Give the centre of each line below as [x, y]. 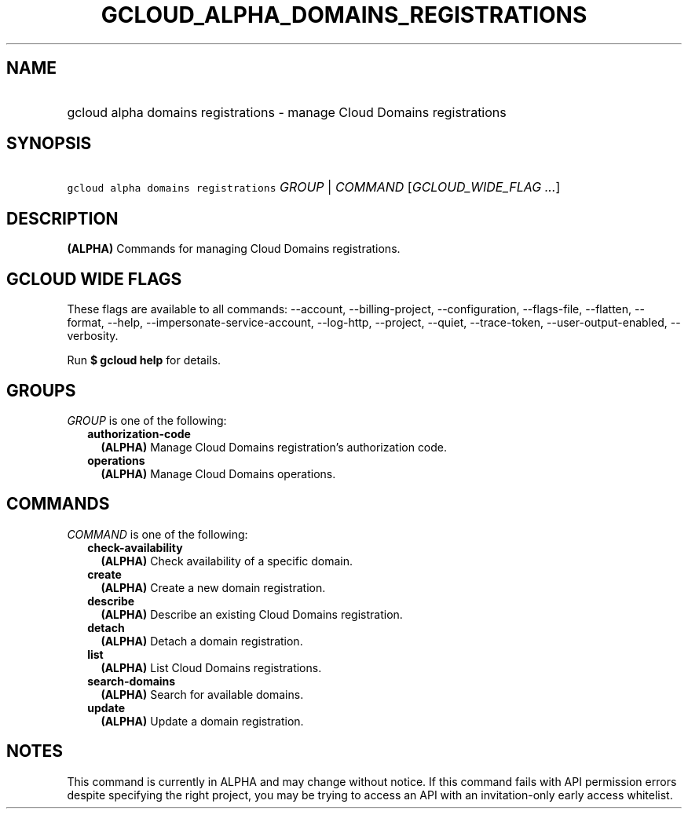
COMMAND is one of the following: [157, 534]
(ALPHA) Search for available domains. [202, 694]
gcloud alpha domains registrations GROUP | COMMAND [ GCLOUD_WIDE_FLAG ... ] [314, 187]
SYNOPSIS [49, 144]
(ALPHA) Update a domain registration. [202, 721]
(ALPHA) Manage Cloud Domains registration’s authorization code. [274, 447]
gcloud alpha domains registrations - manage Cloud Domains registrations [287, 112]
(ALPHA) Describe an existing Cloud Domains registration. [252, 614]
